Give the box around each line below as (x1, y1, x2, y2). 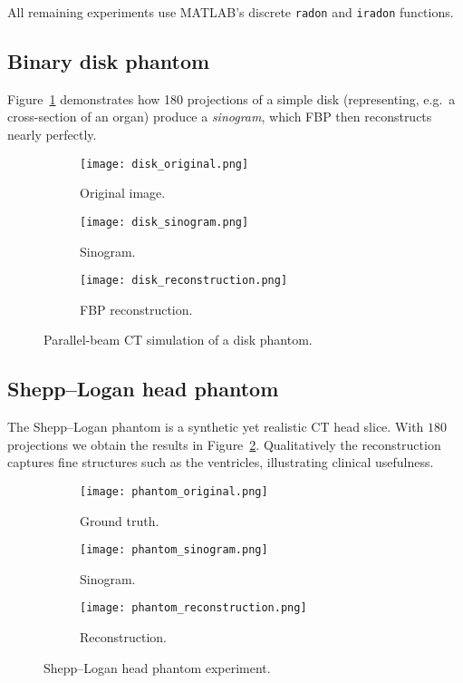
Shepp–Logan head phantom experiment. (43, 658, 271, 677)
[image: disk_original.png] (80, 157, 249, 171)
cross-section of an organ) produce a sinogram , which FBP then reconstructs (7, 107, 432, 126)
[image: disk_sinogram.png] (80, 215, 249, 229)
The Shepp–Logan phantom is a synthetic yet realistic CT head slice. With (7, 417, 424, 436)
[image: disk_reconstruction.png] (80, 274, 288, 288)
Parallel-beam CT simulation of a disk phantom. (43, 330, 313, 349)
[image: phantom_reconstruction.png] (80, 601, 307, 615)
